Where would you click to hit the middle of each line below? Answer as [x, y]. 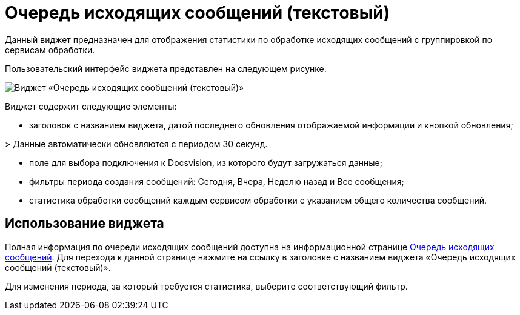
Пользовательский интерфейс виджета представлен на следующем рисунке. [166, 68]
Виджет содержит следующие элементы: [91, 106]
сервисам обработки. [50, 50]
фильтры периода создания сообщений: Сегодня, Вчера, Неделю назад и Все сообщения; [217, 181]
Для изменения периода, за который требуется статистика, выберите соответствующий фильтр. [206, 286]
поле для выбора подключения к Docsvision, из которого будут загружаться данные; [206, 162]
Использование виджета [85, 224]
